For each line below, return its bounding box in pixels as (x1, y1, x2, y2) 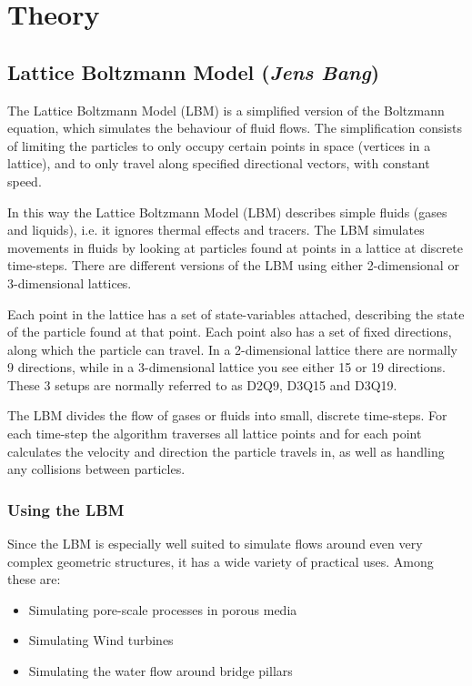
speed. (7, 171, 42, 190)
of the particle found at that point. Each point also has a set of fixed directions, (7, 322, 452, 341)
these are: (7, 570, 61, 589)
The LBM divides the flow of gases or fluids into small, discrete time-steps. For (7, 406, 447, 425)
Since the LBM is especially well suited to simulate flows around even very (7, 534, 423, 553)
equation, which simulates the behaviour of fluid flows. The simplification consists (7, 118, 462, 137)
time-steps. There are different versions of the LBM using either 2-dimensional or (7, 256, 459, 275)
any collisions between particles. (7, 459, 186, 479)
